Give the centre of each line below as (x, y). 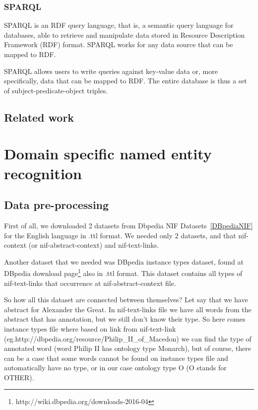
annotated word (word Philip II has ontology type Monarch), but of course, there (128, 348)
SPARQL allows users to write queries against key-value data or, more (111, 71)
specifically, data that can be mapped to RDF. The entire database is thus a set (126, 81)
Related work (39, 117)
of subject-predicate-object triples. (56, 90)
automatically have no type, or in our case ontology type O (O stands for (115, 368)
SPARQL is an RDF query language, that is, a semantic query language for (119, 25)
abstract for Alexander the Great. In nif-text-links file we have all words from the (128, 309)
